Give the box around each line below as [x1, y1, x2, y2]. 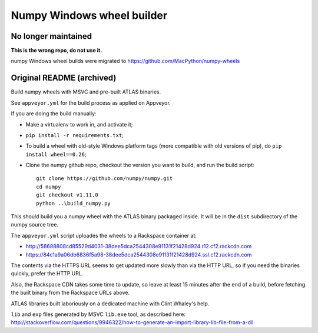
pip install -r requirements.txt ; [25, 131, 124, 138]
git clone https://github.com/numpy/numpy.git [36, 175, 173, 182]
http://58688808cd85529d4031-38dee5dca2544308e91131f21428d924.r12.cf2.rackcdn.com [25, 243, 252, 250]
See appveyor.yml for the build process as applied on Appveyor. [11, 99, 171, 106]
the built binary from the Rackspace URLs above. [11, 289, 130, 297]
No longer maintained [11, 31, 92, 41]
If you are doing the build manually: [11, 110, 97, 117]
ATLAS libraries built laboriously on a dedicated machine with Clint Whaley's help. [11, 300, 210, 307]
